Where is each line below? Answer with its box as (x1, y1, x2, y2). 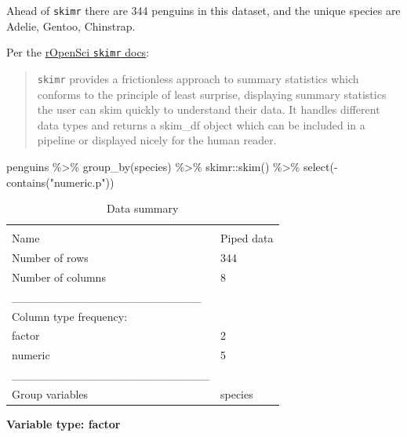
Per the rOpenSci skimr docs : (6, 44, 150, 60)
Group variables (12, 385, 89, 402)
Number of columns (12, 268, 106, 285)
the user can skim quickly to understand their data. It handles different (37, 101, 380, 118)
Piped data (220, 230, 274, 246)
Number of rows (12, 249, 89, 266)
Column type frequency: (12, 308, 128, 324)
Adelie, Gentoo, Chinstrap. (6, 17, 136, 34)
